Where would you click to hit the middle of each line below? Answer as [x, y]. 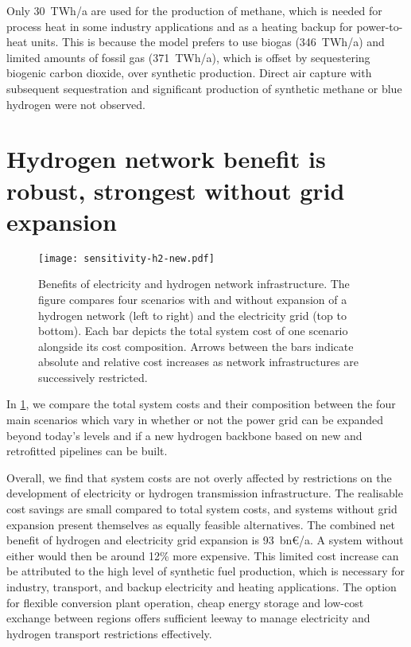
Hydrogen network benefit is [166, 159]
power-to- [380, 26]
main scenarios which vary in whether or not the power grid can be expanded [195, 420]
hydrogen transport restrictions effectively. [109, 633]
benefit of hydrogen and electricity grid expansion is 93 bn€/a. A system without [205, 540]
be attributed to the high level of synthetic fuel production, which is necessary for [205, 571]
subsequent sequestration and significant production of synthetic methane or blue [204, 88]
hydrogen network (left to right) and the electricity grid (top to [192, 315]
